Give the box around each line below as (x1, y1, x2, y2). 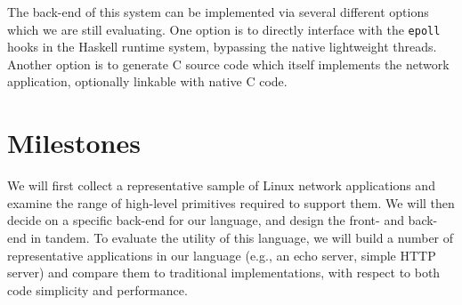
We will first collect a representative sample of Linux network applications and (7, 176, 435, 195)
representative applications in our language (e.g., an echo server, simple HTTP (7, 245, 436, 264)
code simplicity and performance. (7, 280, 188, 299)
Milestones (7, 124, 141, 161)
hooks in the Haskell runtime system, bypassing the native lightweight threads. (7, 37, 437, 56)
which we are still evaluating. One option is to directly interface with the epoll (7, 20, 441, 38)
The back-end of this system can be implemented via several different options (7, 3, 429, 20)
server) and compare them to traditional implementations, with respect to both (7, 263, 441, 282)
